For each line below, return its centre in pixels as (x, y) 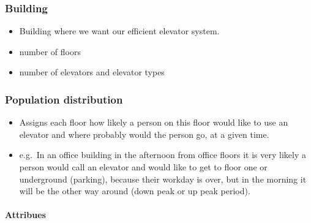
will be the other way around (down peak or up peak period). (135, 191)
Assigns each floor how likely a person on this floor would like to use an (154, 122)
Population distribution (64, 99)
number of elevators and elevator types (92, 72)
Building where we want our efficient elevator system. (119, 31)
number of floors (50, 51)
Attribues (25, 215)
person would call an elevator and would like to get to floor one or (143, 167)
